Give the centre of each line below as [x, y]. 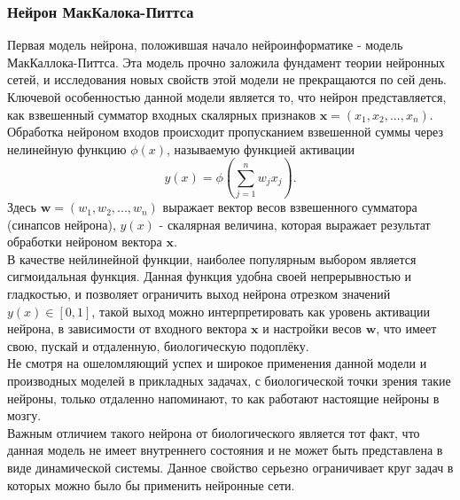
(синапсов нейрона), [62, 224]
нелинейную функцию [67, 148]
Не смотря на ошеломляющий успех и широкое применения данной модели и [217, 363]
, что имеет [406, 328]
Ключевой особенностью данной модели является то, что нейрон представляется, [227, 97]
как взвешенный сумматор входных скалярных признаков [162, 114]
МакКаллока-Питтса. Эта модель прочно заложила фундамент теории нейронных [226, 62]
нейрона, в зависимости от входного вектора [127, 328]
